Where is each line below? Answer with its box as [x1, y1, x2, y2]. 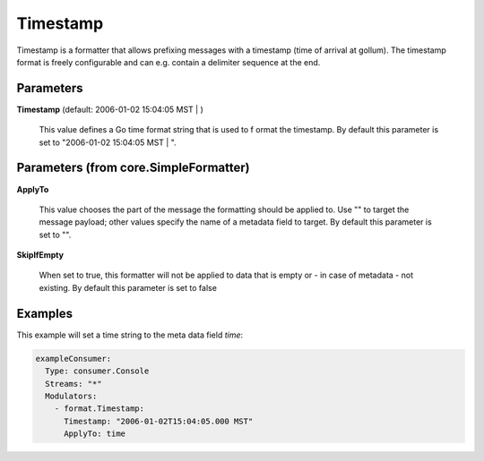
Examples [16, 305, 73, 321]
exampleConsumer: [35, 354, 112, 363]
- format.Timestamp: [54, 404, 145, 414]
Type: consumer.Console [45, 366, 150, 376]
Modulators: [45, 390, 98, 401]
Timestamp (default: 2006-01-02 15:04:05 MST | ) [16, 104, 203, 115]
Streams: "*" [45, 379, 102, 388]
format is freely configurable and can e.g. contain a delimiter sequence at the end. [16, 56, 321, 67]
